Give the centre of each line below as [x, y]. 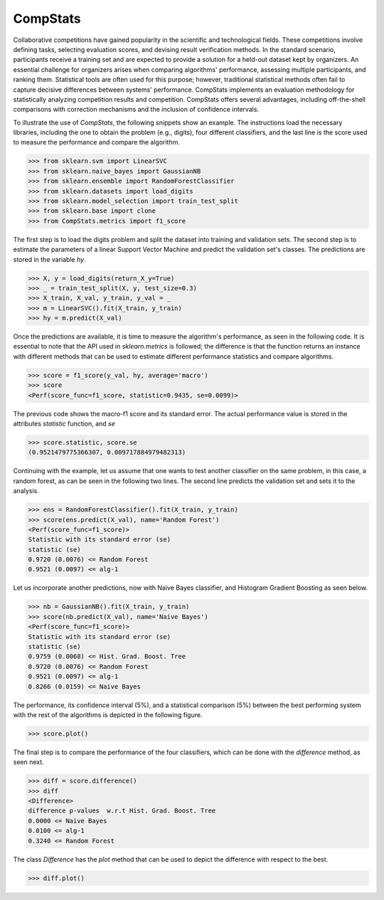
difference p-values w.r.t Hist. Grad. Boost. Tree [122, 811]
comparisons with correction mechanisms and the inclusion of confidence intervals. [136, 110]
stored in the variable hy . [49, 259]
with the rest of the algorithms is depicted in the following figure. [108, 714]
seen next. [28, 762]
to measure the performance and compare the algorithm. [97, 142]
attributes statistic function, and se [64, 424]
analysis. [26, 491]
